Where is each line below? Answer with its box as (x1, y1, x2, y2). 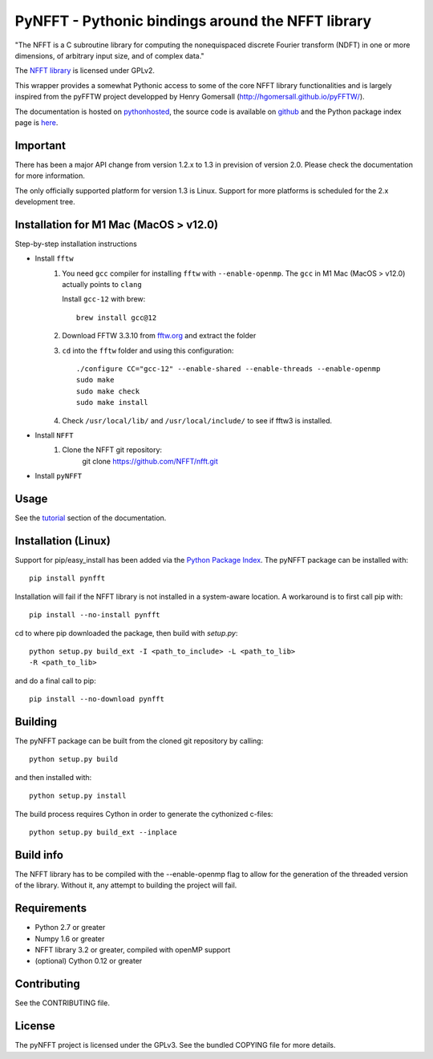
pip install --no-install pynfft (29, 610, 160, 620)
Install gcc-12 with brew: (62, 294, 146, 304)
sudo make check (76, 386, 140, 396)
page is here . (14, 117, 59, 127)
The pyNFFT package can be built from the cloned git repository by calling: (14, 736, 264, 746)
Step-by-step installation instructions (14, 239, 138, 249)
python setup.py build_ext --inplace (29, 827, 178, 837)
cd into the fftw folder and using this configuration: (62, 346, 234, 355)
